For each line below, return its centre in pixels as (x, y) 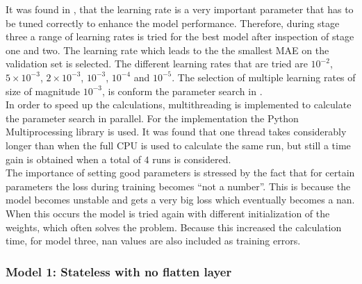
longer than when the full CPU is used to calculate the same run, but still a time (178, 145)
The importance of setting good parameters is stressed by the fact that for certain (180, 173)
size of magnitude (43, 91)
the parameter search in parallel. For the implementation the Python (152, 118)
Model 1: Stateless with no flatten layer (119, 271)
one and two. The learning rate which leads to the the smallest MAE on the (167, 50)
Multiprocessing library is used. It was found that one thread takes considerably (176, 132)
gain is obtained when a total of (73, 159)
